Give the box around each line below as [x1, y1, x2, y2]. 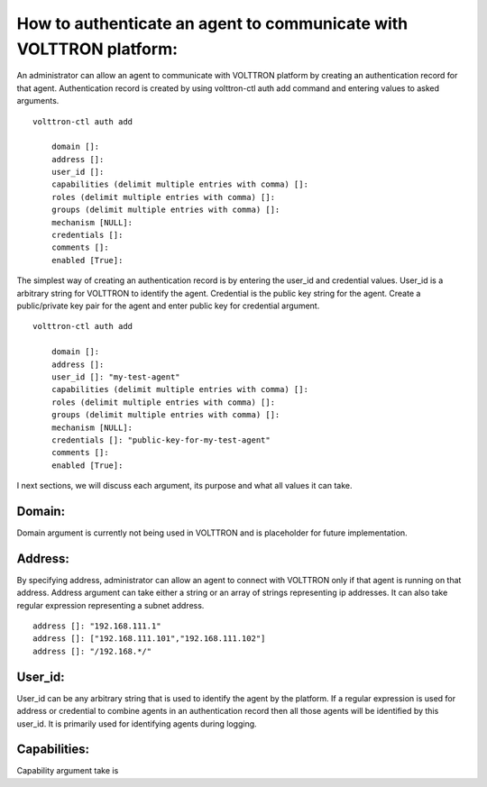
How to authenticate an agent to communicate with [16, 14, 409, 33]
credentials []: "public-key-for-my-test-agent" [51, 435, 271, 445]
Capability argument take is [16, 765, 119, 776]
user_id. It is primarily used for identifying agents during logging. [16, 718, 257, 729]
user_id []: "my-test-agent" [51, 371, 180, 382]
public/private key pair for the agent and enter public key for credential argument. [16, 300, 320, 311]
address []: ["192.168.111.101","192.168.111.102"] [32, 634, 266, 644]
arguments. [16, 96, 60, 106]
